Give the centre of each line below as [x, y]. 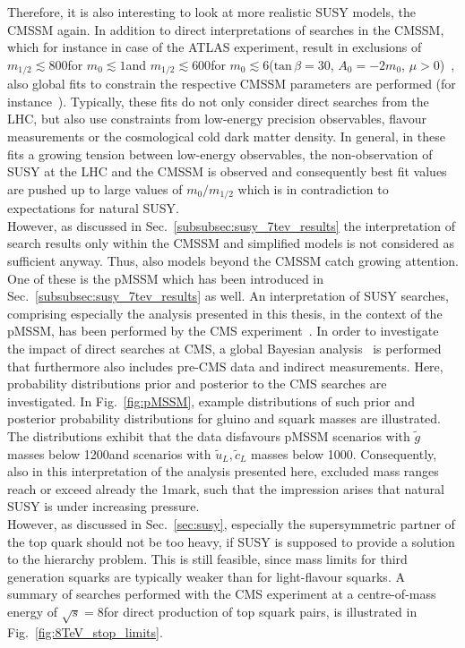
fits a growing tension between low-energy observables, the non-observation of [220, 153]
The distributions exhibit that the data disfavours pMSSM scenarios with [209, 435]
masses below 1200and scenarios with [109, 453]
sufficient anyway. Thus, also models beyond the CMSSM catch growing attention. [233, 261]
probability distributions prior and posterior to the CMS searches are [197, 384]
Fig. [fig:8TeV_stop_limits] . [85, 631]
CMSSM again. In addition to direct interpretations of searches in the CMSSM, [226, 29]
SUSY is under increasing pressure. [103, 506]
